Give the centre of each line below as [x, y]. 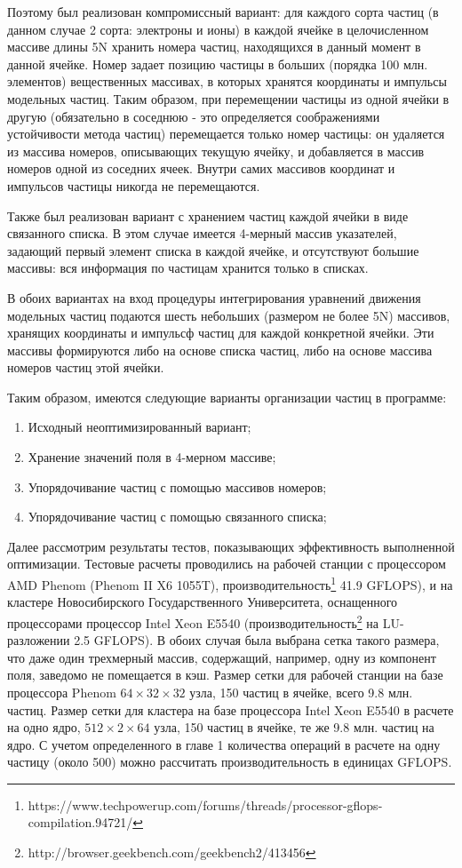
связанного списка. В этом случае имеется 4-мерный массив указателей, [202, 233]
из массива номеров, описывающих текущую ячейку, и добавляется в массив [216, 151]
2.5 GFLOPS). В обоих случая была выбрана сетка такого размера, [257, 640]
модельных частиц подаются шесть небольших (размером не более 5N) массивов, [229, 315]
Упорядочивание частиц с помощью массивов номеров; [177, 486]
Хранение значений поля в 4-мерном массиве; [152, 457]
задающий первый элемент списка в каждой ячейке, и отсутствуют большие [213, 250]
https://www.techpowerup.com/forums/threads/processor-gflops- [205, 804]
